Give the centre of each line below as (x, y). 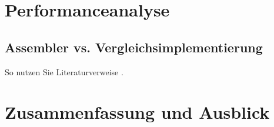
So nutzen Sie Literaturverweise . (64, 71)
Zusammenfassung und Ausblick (137, 112)
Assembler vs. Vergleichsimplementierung (134, 47)
